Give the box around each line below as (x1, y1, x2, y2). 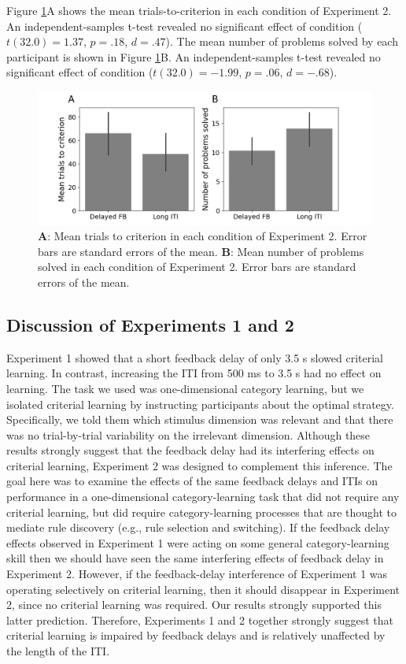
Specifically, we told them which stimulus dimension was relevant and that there (6, 411, 393, 428)
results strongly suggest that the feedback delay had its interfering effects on (6, 442, 375, 458)
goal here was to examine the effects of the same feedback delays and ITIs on (6, 473, 378, 489)
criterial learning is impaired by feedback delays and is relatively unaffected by (6, 627, 386, 644)
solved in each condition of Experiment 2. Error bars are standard (38, 258, 356, 275)
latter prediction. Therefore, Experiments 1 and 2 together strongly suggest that (6, 611, 393, 628)
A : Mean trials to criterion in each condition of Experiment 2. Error (38, 228, 367, 244)
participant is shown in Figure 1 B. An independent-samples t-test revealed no (6, 48, 381, 65)
